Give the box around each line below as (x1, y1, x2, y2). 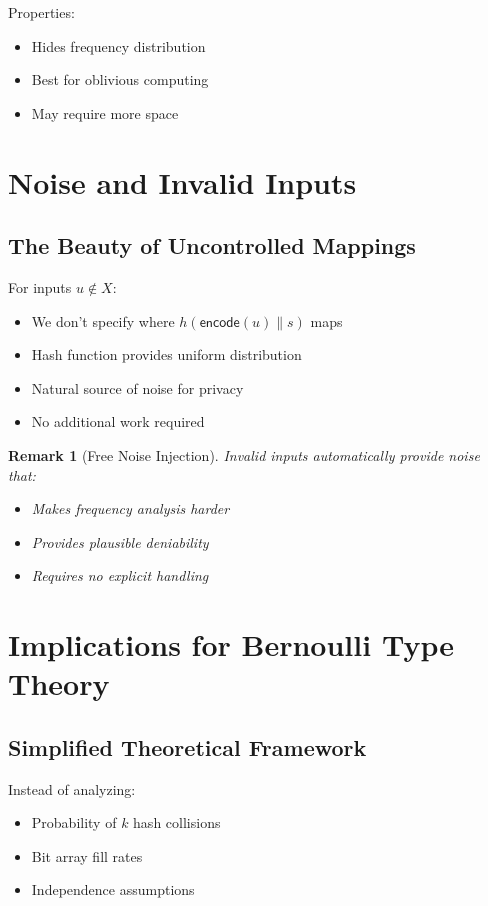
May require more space (31, 102, 179, 123)
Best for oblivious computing (31, 69, 209, 90)
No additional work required (31, 411, 205, 432)
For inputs (8, 276, 72, 297)
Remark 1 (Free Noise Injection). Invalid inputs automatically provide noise (8, 444, 480, 465)
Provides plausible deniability (31, 531, 209, 552)
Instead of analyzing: (8, 778, 136, 799)
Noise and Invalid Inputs (8, 161, 357, 202)
